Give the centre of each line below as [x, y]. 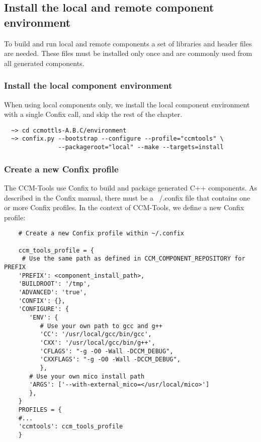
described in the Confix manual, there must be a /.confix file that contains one [127, 197]
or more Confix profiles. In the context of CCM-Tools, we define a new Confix [124, 207]
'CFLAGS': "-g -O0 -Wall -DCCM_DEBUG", [107, 351]
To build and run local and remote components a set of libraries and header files [128, 43]
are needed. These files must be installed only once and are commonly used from [128, 53]
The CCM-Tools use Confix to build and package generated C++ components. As [131, 187]
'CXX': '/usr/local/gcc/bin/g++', [98, 342]
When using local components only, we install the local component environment [127, 104]
